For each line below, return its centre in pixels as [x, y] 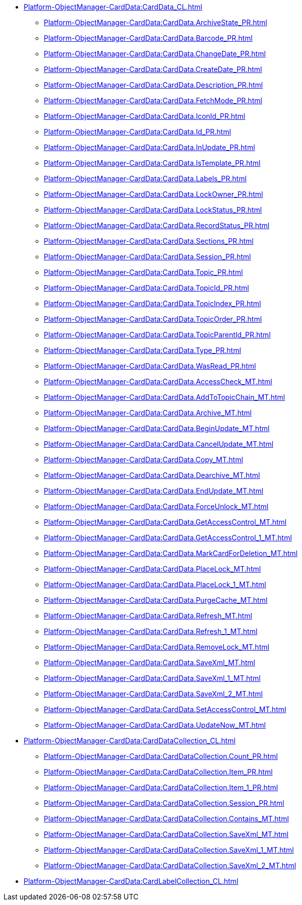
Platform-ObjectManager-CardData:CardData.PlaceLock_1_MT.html [155, 584]
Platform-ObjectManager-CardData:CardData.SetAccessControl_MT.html [165, 709]
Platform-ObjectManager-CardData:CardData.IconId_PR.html [145, 116]
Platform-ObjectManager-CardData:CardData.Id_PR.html [137, 132]
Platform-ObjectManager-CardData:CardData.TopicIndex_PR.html [153, 303]
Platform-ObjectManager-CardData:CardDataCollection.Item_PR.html [158, 772]
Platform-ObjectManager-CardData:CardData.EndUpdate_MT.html [154, 491]
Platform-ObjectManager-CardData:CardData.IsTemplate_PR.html [152, 163]
